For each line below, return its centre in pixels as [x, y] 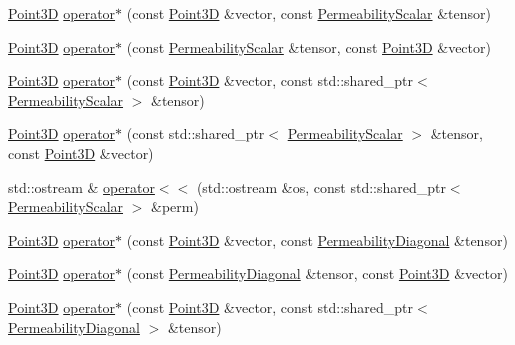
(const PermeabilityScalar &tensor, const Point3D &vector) [308, 46]
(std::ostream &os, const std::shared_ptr [321, 186]
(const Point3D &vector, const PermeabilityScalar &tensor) [308, 13]
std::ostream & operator [81, 186]
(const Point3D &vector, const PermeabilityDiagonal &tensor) [317, 239]
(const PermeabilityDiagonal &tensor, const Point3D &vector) [317, 273]
